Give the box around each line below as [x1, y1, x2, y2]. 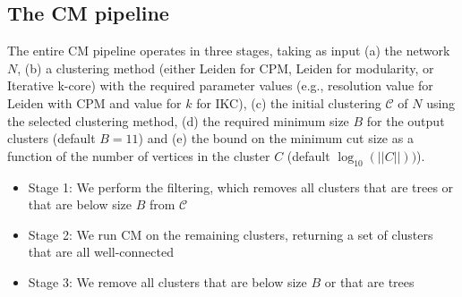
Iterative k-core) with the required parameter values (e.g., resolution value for [7, 76, 433, 95]
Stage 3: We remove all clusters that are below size [28, 272, 307, 291]
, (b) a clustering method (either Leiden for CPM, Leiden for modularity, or [17, 58, 434, 77]
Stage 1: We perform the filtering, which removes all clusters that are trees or [28, 177, 454, 196]
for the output [366, 111, 445, 130]
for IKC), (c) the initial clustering [196, 93, 381, 112]
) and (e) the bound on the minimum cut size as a [138, 129, 414, 148]
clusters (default [7, 129, 96, 148]
